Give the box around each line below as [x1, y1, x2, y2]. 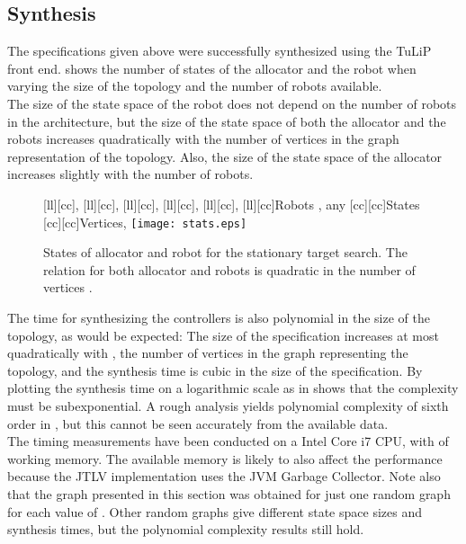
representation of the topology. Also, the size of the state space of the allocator [7, 147, 443, 165]
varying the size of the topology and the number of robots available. [7, 76, 382, 95]
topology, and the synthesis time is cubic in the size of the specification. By [7, 361, 423, 379]
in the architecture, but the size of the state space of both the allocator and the [7, 111, 446, 130]
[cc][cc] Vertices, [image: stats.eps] [43, 212, 247, 231]
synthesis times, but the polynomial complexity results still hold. [7, 520, 364, 539]
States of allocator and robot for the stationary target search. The [43, 243, 408, 262]
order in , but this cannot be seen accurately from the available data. [7, 414, 389, 433]
